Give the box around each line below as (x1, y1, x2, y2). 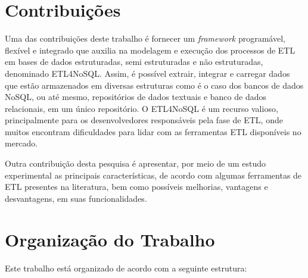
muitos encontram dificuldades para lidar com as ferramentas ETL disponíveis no (5, 125, 301, 138)
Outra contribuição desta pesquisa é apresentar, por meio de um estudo (5, 157, 266, 170)
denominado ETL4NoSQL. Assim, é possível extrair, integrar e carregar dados (5, 67, 290, 79)
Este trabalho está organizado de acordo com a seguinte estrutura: (5, 261, 247, 274)
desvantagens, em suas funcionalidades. (5, 192, 147, 204)
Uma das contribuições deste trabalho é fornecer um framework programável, (5, 32, 285, 45)
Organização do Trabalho (5, 227, 215, 251)
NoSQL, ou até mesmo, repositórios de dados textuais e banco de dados (5, 90, 266, 103)
